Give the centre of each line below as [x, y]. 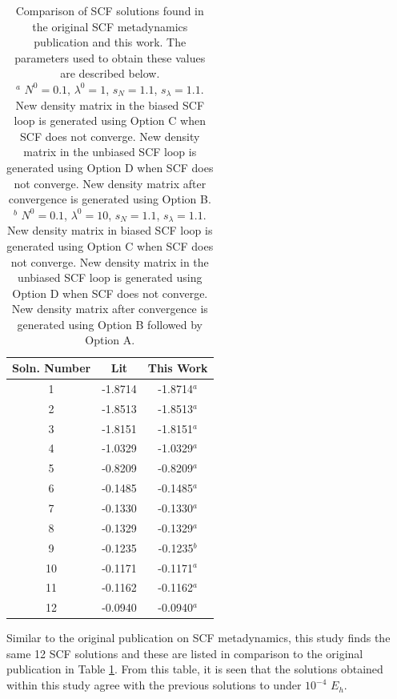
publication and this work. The [110, 42]
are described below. [110, 73]
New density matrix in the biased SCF [110, 104]
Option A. [110, 340]
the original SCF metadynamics [110, 26]
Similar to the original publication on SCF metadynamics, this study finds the [198, 638]
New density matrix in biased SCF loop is [110, 230]
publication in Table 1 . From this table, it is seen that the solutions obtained [195, 669]
